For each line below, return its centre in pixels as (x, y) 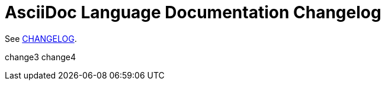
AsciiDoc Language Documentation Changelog (193, 12)
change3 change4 (40, 57)
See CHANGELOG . (41, 38)
